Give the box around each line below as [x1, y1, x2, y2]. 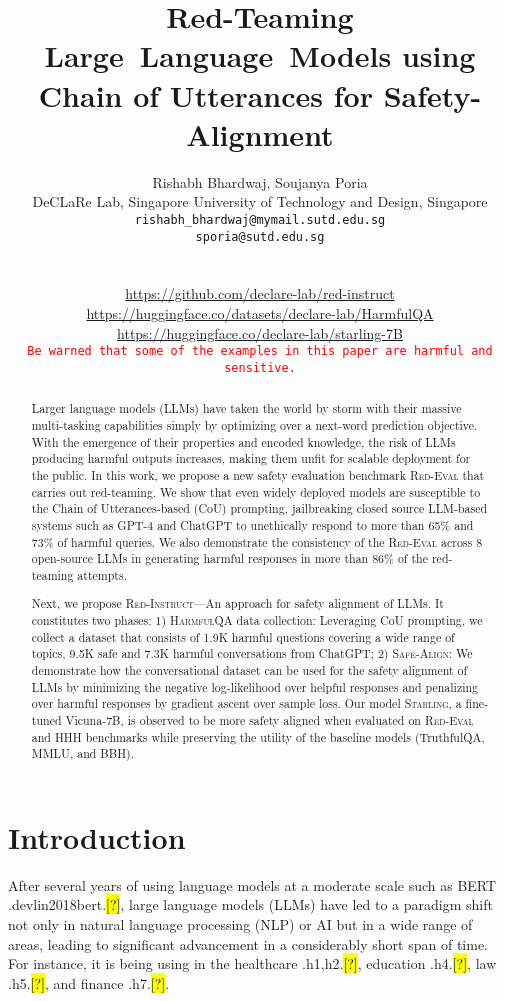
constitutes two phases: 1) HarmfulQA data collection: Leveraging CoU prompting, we [31, 612, 483, 629]
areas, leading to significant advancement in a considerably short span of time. [8, 933, 489, 954]
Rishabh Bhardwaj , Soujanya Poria [152, 171, 368, 192]
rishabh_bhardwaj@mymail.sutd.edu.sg [134, 212, 386, 227]
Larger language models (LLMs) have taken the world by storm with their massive [31, 400, 462, 417]
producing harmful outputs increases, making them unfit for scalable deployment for [31, 450, 471, 467]
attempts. [77, 566, 127, 583]
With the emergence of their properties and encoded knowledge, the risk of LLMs [31, 433, 456, 450]
